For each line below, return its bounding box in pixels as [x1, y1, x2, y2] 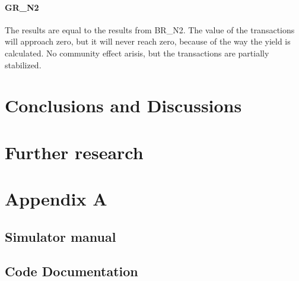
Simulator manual [5, 227, 116, 245]
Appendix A [5, 187, 107, 211]
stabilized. [5, 58, 42, 71]
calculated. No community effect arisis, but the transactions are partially [5, 46, 269, 59]
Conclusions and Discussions [5, 93, 242, 118]
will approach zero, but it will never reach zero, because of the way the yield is [5, 35, 291, 48]
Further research [5, 140, 144, 164]
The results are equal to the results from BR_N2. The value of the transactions [5, 23, 295, 36]
